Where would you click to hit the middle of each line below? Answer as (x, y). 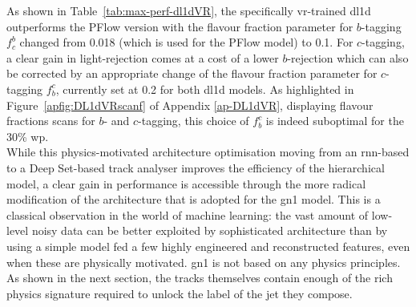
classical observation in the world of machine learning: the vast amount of (188, 214)
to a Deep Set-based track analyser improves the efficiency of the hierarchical (196, 167)
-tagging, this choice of (194, 121)
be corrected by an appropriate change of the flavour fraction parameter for (192, 73)
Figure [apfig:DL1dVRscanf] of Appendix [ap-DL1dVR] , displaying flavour (190, 105)
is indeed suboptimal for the (335, 121)
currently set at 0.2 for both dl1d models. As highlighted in (208, 89)
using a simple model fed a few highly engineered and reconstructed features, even (208, 246)
